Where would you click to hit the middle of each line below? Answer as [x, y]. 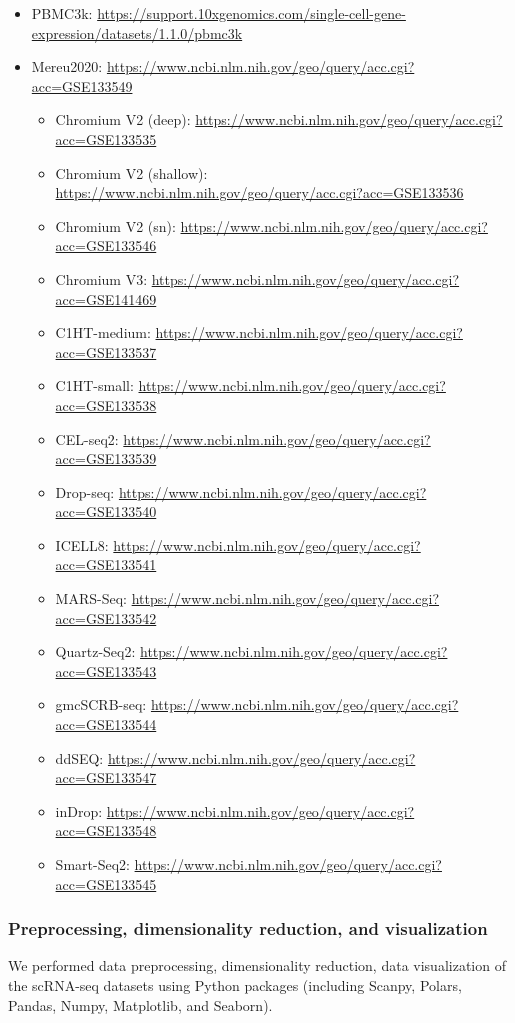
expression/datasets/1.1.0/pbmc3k [137, 32]
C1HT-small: [94, 385]
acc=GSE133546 [106, 245]
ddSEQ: [79, 757]
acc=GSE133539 [106, 458]
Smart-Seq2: [92, 864]
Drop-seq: [85, 491]
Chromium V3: [101, 278]
